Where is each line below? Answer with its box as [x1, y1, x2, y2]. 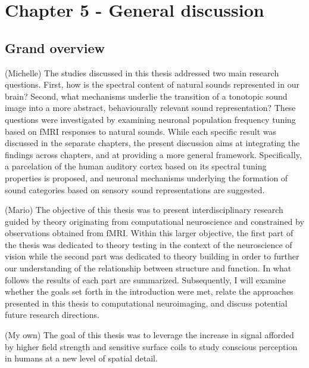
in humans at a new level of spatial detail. [5, 352, 158, 364]
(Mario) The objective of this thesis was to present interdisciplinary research [5, 203, 283, 216]
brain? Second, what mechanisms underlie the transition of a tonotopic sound [5, 89, 288, 102]
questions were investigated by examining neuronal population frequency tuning [5, 113, 296, 125]
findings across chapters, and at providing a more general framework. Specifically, [5, 148, 302, 160]
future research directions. [5, 308, 99, 321]
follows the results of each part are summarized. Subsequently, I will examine [5, 273, 286, 286]
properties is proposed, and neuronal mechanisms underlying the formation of [5, 171, 288, 184]
